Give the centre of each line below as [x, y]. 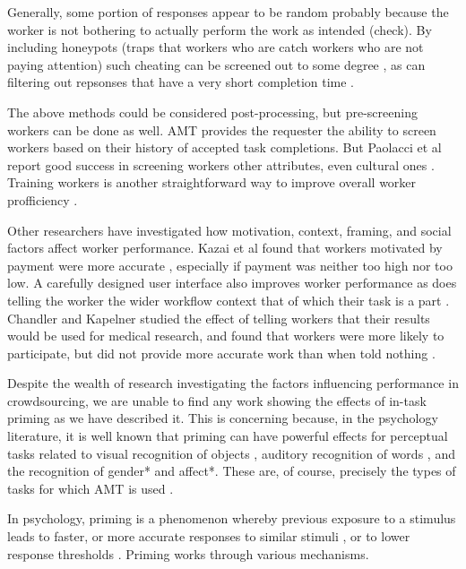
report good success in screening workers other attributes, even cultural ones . [221, 164]
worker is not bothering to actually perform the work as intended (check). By [220, 29]
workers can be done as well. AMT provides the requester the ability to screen [222, 129]
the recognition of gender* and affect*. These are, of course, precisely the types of [232, 471]
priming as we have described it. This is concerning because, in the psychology [223, 418]
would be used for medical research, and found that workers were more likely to [226, 336]
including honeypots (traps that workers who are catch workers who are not [216, 47]
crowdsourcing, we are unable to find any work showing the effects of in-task [217, 400]
